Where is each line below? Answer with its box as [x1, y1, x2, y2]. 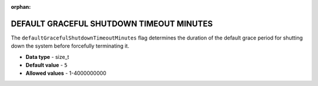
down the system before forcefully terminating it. [11, 42, 130, 49]
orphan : [11, 4, 31, 10]
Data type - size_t [25, 53, 69, 60]
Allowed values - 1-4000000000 [25, 70, 107, 77]
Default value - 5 [25, 62, 68, 69]
